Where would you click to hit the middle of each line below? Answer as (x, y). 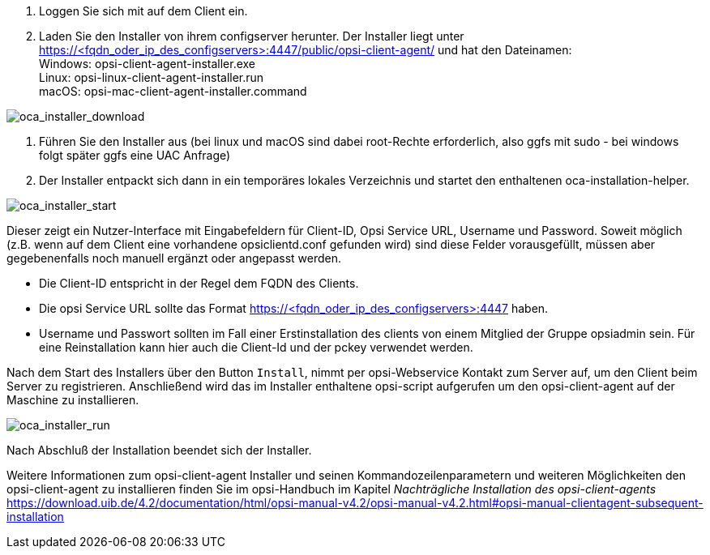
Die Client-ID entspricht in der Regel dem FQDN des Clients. (199, 283)
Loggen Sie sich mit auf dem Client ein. (143, 11)
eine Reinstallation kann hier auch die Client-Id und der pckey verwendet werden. (256, 347)
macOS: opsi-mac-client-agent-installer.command (173, 91)
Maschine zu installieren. (73, 400)
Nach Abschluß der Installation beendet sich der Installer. (159, 450)
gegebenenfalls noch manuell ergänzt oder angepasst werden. (174, 258)
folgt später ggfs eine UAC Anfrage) (135, 155)
